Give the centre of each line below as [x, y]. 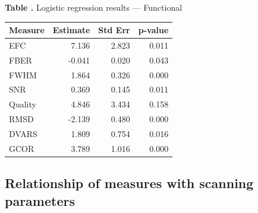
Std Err [114, 30]
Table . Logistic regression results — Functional [94, 7]
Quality [23, 104]
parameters [40, 200]
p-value [153, 30]
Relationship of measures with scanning [129, 183]
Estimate [71, 30]
